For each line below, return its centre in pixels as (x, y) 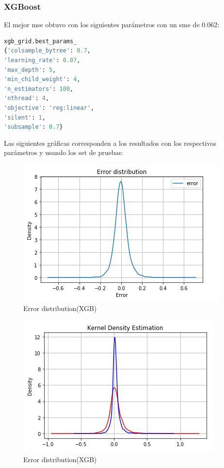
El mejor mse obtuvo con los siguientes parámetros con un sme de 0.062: (112, 25)
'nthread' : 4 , (27, 98)
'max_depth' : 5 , (30, 70)
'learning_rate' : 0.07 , (42, 60)
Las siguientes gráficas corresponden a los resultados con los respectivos (110, 143)
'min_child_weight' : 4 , (42, 79)
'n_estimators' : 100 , (39, 89)
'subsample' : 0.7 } (33, 127)
